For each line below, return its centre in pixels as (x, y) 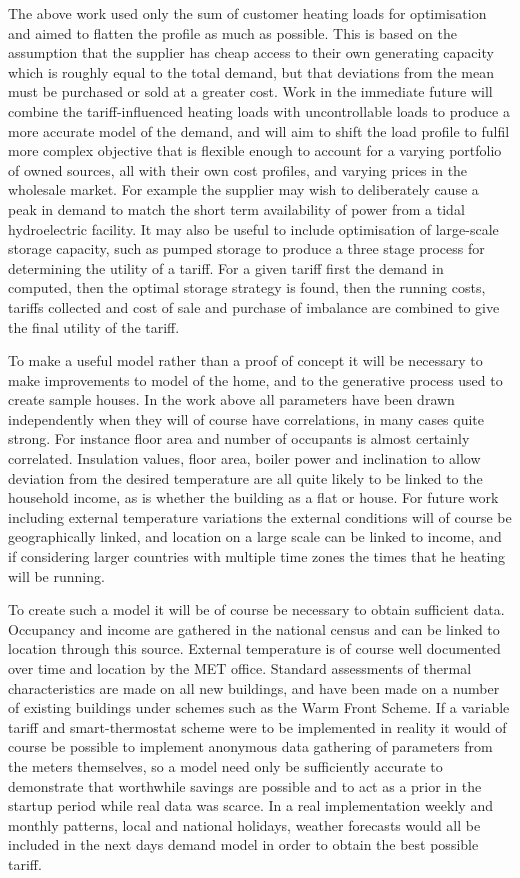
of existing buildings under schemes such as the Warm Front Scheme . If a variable (259, 707)
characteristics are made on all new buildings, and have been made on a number (254, 687)
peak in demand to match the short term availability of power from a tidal (236, 208)
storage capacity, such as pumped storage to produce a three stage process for (246, 248)
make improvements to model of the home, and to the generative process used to (255, 379)
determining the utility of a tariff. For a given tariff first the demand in (226, 267)
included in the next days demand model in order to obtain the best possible (243, 844)
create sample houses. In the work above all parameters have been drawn (231, 399)
